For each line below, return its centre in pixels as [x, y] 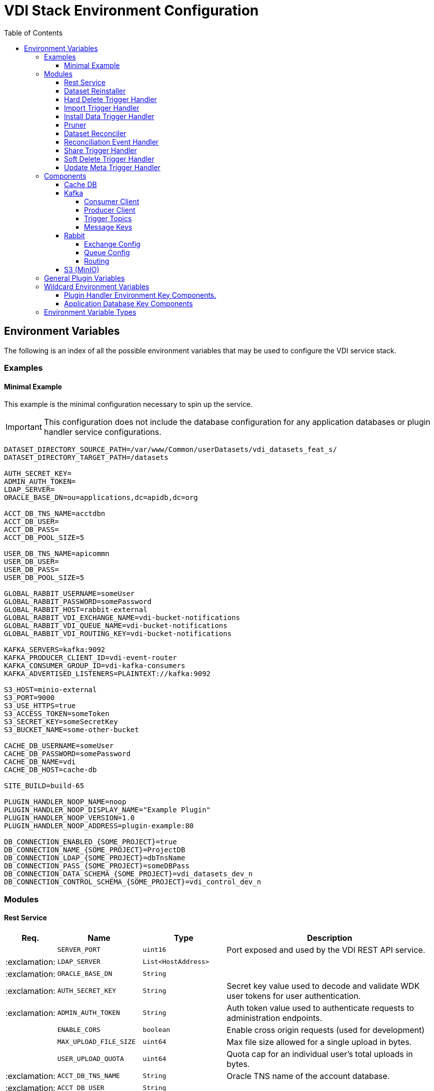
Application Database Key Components [128, 303]
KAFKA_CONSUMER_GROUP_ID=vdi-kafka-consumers [95, 666]
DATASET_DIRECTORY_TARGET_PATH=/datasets [86, 458]
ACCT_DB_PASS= [31, 530]
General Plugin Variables [84, 278]
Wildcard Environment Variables [97, 286]
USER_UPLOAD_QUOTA [90, 1059]
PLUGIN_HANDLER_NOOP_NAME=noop [65, 802]
